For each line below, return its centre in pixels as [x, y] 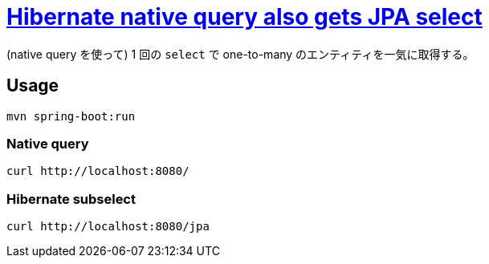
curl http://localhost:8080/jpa [108, 227]
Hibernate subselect [71, 199]
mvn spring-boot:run [71, 116]
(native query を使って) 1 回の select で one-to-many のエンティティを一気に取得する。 [240, 54]
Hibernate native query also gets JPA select [244, 17]
